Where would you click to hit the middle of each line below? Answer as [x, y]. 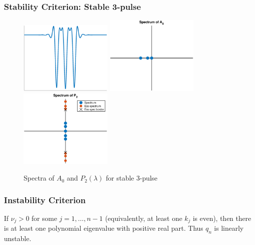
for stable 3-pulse [132, 178]
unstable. [18, 238]
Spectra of [39, 178]
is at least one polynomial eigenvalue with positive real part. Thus [104, 228]
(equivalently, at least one [144, 218]
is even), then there [222, 218]
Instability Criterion [45, 199]
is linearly [229, 228]
